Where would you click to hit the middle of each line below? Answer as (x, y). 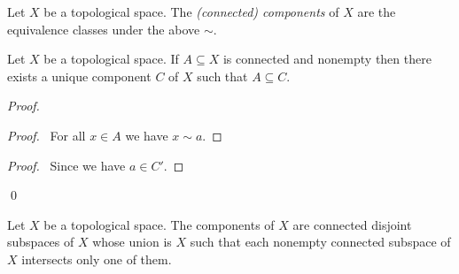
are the (377, 11)
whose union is (132, 242)
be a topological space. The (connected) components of (191, 11)
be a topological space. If (111, 59)
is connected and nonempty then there (327, 59)
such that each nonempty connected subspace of (320, 242)
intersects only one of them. (97, 259)
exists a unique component (79, 76)
